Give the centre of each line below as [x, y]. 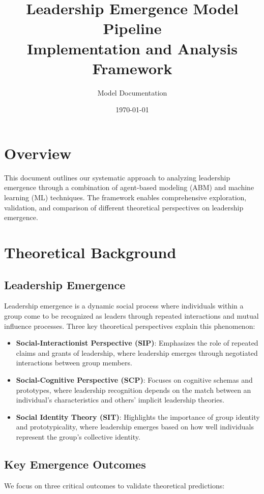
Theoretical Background [90, 252]
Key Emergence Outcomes [75, 464]
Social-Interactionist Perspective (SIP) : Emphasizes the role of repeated [137, 343]
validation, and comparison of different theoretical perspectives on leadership [124, 207]
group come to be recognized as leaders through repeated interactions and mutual [131, 315]
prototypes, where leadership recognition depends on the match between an [134, 390]
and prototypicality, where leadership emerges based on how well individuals [135, 427]
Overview [38, 153]
